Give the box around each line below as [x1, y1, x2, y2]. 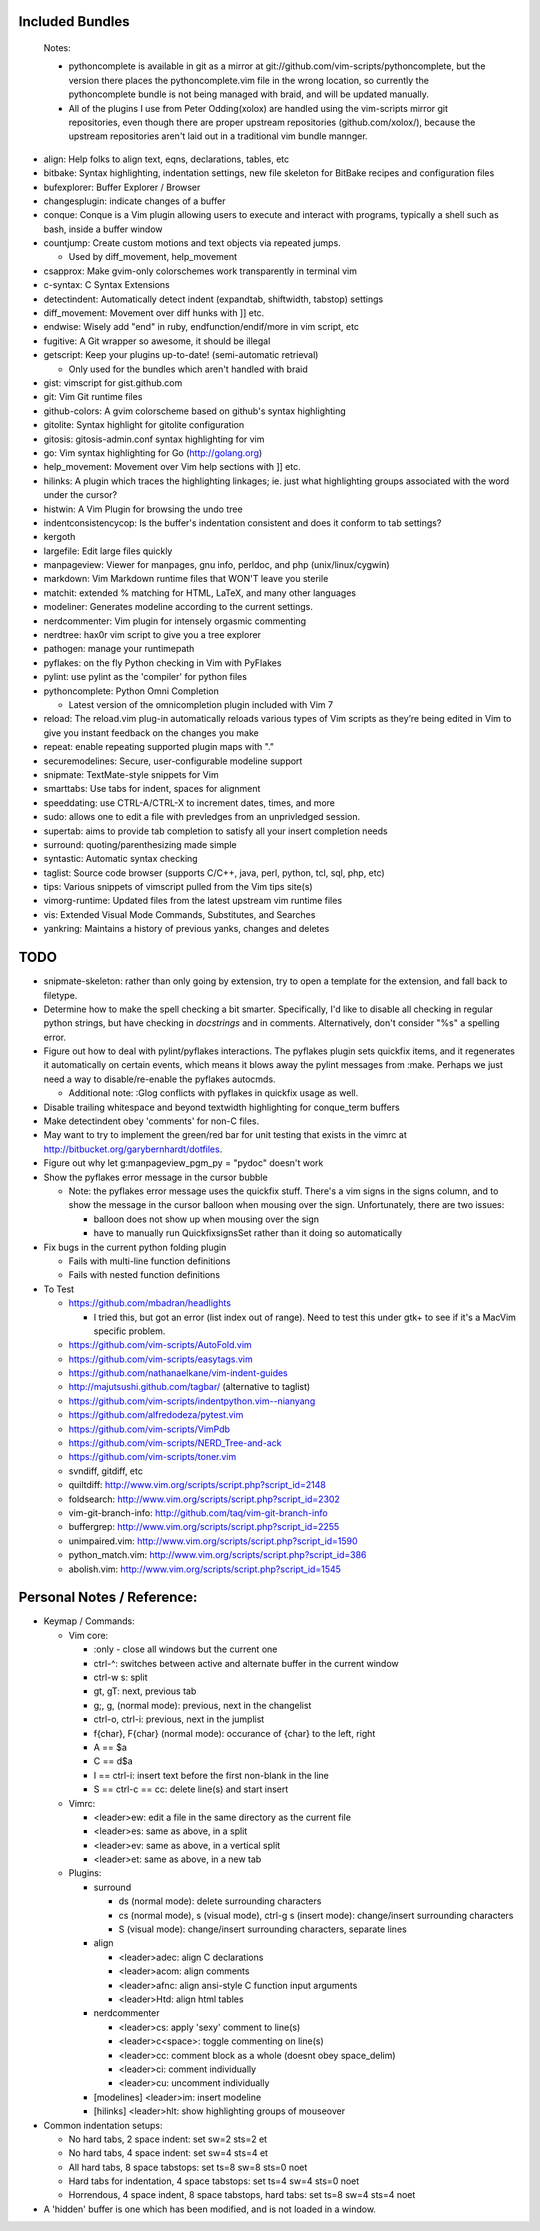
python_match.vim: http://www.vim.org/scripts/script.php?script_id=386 [68, 1549, 367, 1561]
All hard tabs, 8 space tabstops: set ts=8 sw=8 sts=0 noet [68, 2161, 308, 2173]
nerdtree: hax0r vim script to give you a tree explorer [43, 629, 262, 641]
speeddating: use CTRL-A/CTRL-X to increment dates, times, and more [43, 796, 335, 809]
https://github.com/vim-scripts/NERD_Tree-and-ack [68, 1437, 282, 1449]
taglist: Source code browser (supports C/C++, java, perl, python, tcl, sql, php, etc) [43, 866, 385, 879]
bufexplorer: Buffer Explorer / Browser [43, 181, 201, 193]
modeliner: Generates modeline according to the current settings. [43, 601, 314, 613]
